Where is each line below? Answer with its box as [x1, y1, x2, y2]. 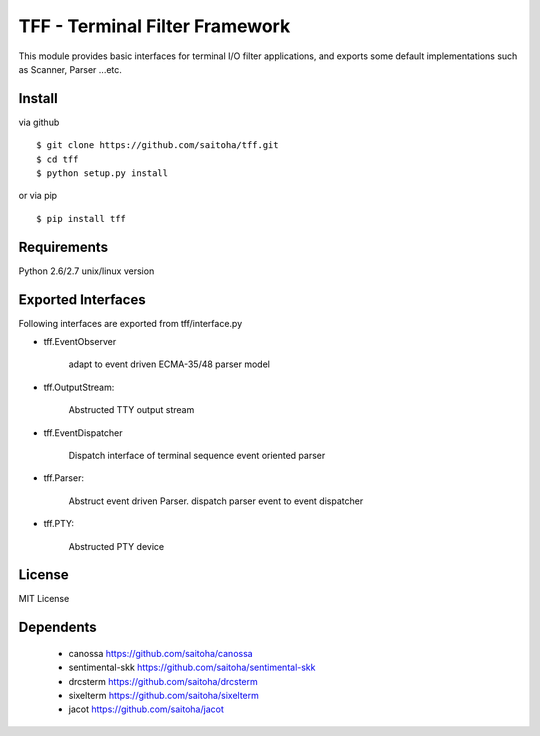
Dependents [18, 619, 97, 636]
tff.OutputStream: [43, 381, 115, 393]
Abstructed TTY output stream [68, 404, 195, 416]
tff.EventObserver [43, 336, 117, 347]
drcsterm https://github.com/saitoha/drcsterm [68, 675, 259, 687]
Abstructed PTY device [68, 540, 165, 552]
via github [18, 116, 60, 128]
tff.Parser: [43, 472, 85, 484]
